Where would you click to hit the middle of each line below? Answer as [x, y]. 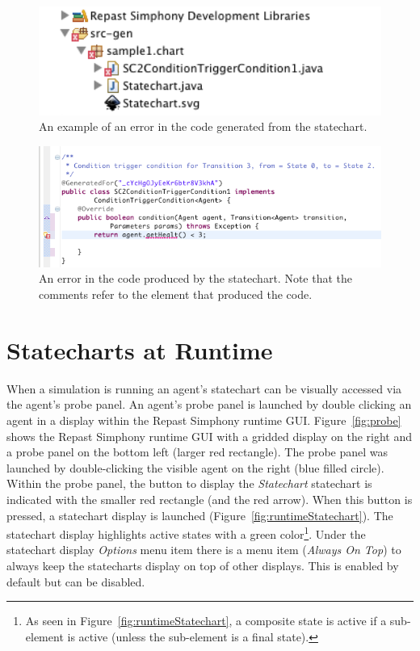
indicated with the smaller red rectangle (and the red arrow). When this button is [210, 499]
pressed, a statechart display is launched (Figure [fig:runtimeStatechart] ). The [200, 515]
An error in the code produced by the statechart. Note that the [195, 278]
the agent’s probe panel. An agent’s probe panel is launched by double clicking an [209, 404]
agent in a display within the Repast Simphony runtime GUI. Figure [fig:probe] [204, 420]
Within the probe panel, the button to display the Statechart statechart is [189, 483]
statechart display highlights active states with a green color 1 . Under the [186, 533]
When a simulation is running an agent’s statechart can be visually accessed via [204, 388]
